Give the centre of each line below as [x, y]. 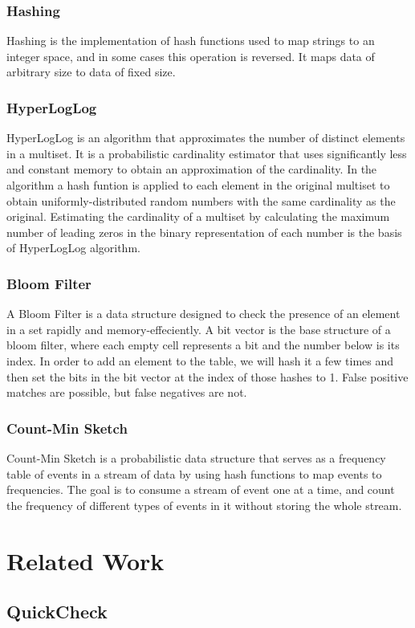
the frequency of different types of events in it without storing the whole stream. [204, 505]
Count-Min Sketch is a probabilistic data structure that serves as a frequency [196, 457]
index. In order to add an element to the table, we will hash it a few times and [200, 360]
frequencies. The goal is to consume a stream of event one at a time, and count [201, 489]
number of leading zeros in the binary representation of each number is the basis [204, 232]
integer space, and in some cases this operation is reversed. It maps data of [191, 56]
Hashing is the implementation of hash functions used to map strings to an [191, 41]
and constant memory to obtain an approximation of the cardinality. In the [192, 169]
